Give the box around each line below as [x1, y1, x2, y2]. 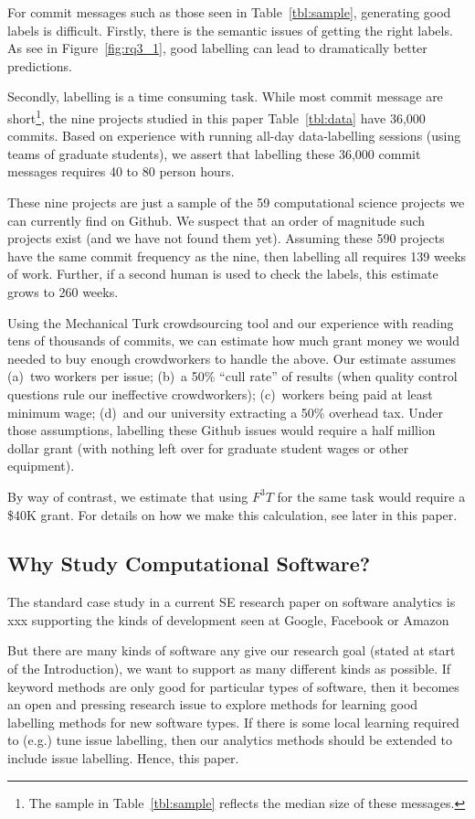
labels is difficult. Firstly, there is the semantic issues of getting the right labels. [7, 20, 453, 39]
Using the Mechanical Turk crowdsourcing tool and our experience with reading [7, 313, 454, 332]
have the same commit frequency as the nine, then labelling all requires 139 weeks [7, 246, 467, 265]
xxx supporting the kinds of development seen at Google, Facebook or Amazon [7, 610, 449, 629]
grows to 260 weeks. [7, 282, 119, 301]
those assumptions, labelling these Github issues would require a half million [7, 420, 436, 440]
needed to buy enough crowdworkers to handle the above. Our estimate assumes [7, 348, 456, 367]
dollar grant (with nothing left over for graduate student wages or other [7, 438, 409, 457]
